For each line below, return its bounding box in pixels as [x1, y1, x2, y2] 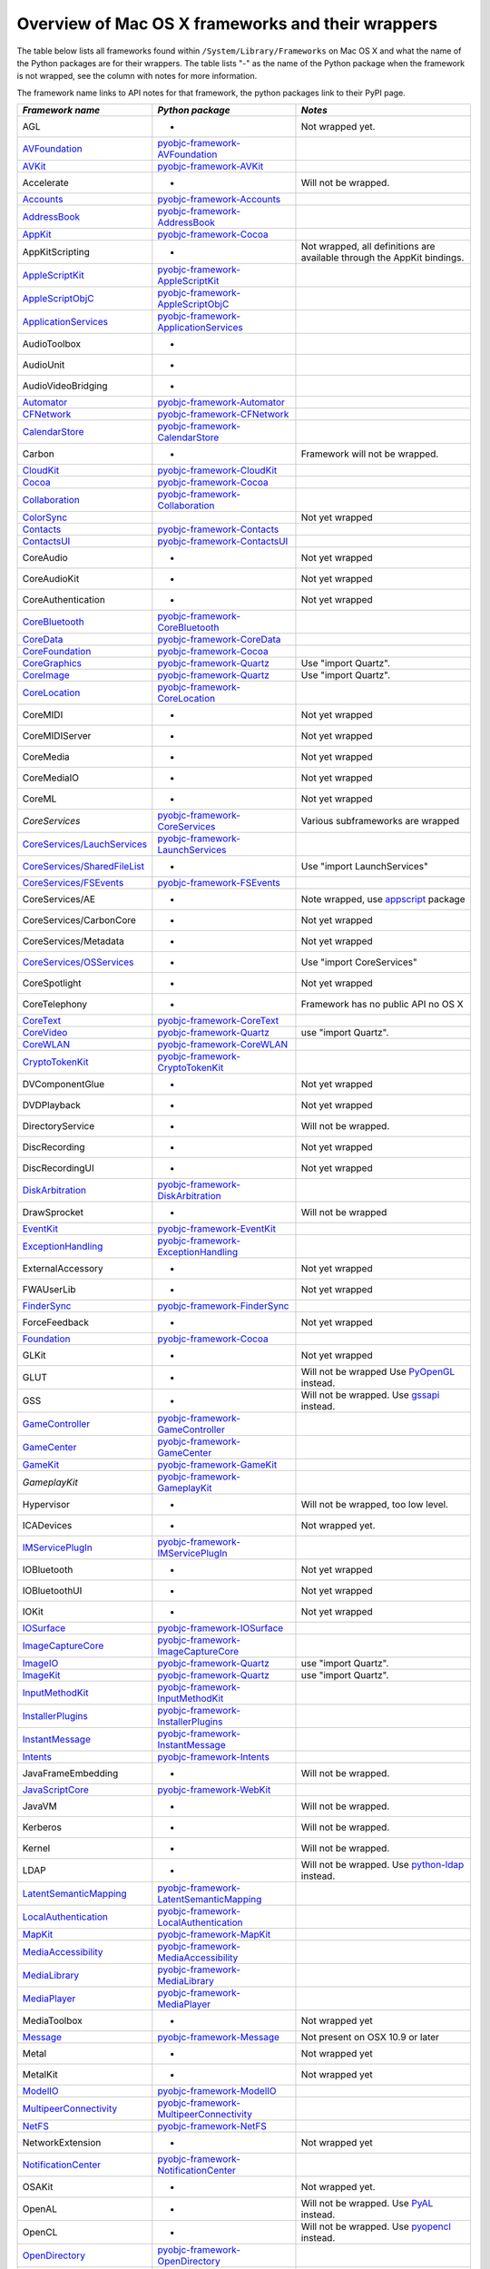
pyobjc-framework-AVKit [157, 160, 264, 172]
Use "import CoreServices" [300, 956, 417, 968]
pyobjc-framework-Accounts [157, 193, 281, 206]
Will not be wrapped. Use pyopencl [300, 2220, 451, 2233]
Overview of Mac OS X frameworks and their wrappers [16, 14, 438, 34]
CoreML [22, 792, 57, 805]
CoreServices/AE [22, 893, 95, 906]
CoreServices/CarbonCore [22, 914, 136, 927]
